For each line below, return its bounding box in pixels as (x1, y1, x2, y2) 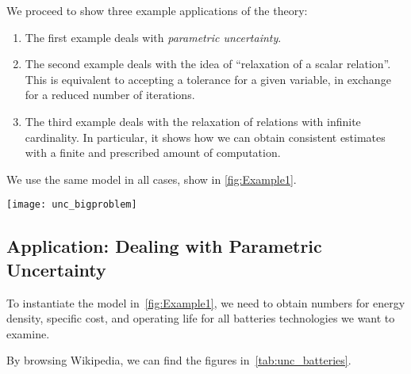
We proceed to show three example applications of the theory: (6, 2, 308, 18)
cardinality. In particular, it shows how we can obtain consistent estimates (25, 128, 386, 145)
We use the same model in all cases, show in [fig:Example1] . (6, 170, 297, 187)
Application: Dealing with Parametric (6, 234, 322, 258)
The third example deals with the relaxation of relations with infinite (25, 113, 361, 129)
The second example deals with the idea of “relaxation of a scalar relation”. (25, 55, 391, 72)
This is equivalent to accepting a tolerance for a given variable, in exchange (25, 71, 391, 87)
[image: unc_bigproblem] (6, 199, 137, 211)
